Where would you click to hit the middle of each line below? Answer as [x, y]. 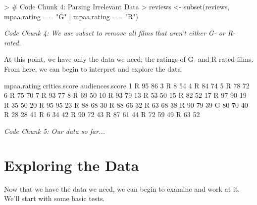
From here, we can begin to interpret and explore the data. [94, 68]
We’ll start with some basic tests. [54, 198]
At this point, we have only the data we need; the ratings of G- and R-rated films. [129, 59]
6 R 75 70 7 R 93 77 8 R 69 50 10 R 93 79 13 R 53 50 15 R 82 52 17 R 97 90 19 [125, 95]
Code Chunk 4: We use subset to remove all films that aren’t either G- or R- [120, 33]
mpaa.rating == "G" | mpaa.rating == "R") [71, 16]
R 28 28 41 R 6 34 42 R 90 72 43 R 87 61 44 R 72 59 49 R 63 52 [102, 114]
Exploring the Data [72, 165]
